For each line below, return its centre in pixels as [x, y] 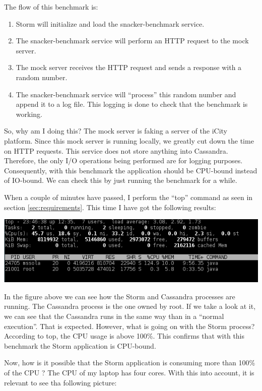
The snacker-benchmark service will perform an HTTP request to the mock [132, 41]
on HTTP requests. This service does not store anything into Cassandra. [116, 150]
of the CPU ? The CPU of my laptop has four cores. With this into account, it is [129, 372]
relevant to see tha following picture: [60, 382]
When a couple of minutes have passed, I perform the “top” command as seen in [128, 197]
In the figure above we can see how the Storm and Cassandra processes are [120, 296]
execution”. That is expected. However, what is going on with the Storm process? [129, 326]
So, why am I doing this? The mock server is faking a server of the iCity [116, 131]
